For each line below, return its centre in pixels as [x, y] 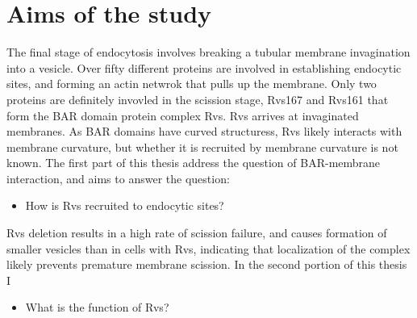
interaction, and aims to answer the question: [118, 178]
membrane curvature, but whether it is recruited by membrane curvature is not [202, 146]
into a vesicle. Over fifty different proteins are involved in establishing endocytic [204, 67]
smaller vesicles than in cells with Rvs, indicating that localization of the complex [208, 248]
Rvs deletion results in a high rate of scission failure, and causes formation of [197, 233]
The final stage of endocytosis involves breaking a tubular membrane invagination [208, 52]
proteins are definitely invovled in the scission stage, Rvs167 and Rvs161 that [198, 99]
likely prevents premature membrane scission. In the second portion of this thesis [207, 264]
